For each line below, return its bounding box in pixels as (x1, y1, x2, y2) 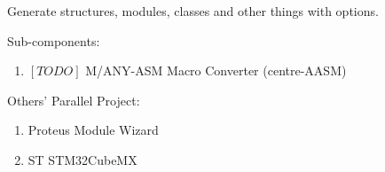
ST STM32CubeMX (27, 150, 137, 168)
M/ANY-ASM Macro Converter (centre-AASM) (85, 61, 347, 80)
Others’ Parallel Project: (7, 90, 140, 109)
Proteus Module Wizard (27, 121, 159, 139)
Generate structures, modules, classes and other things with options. (7, 2, 379, 20)
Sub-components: (7, 31, 100, 50)
